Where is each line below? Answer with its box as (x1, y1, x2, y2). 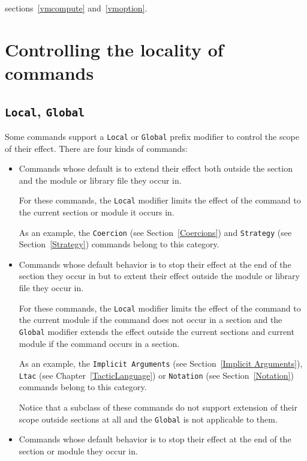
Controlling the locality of (5, 37, 224, 61)
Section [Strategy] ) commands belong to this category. (19, 238, 219, 250)
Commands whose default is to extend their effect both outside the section (19, 162, 293, 175)
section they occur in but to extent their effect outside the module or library (19, 270, 300, 282)
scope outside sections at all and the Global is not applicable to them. (19, 412, 278, 425)
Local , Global (5, 101, 85, 120)
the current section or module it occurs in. (19, 206, 174, 218)
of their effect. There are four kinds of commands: (5, 142, 188, 154)
